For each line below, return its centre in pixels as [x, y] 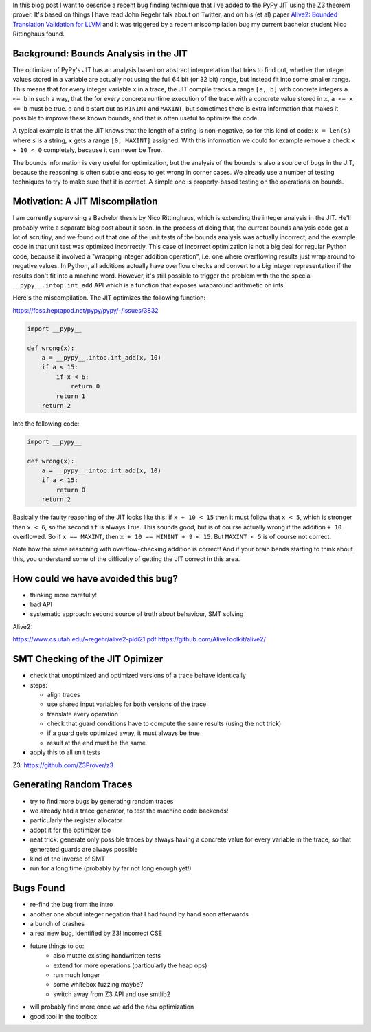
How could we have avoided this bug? [95, 579]
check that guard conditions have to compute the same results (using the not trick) [164, 724]
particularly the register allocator [76, 820]
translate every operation [83, 714]
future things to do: [57, 946]
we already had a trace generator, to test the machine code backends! [129, 811]
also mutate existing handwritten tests [107, 956]
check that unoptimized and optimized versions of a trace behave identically [138, 676]
